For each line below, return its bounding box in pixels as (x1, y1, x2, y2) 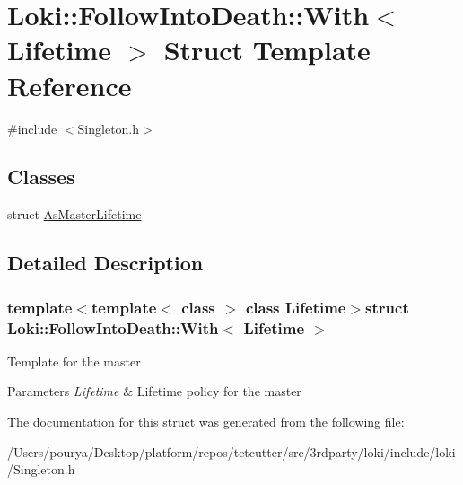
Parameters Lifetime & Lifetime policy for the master (7, 382, 301, 401)
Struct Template (163, 31, 371, 68)
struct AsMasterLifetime (7, 205, 142, 224)
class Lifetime (245, 295, 346, 318)
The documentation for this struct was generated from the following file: (7, 412, 405, 430)
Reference (7, 66, 132, 103)
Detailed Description (7, 249, 204, 277)
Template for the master (7, 351, 141, 370)
